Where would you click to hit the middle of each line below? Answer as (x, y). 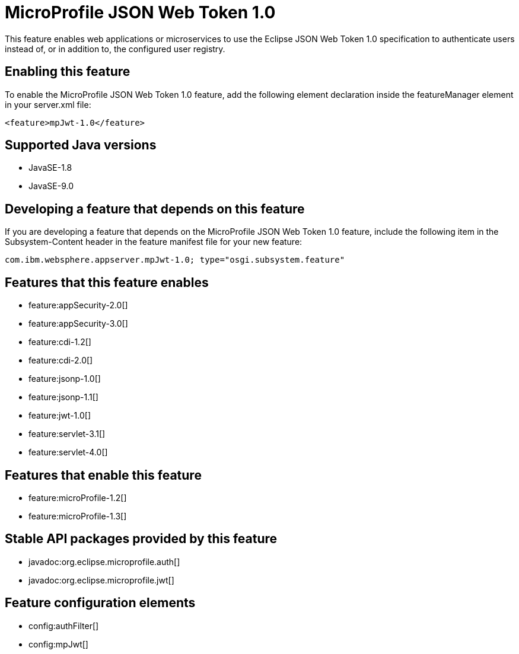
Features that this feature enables (107, 282)
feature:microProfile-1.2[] (78, 497)
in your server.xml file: (48, 104)
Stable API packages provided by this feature (141, 539)
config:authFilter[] (64, 626)
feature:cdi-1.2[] (60, 342)
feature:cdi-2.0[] (61, 361)
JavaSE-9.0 (51, 186)
